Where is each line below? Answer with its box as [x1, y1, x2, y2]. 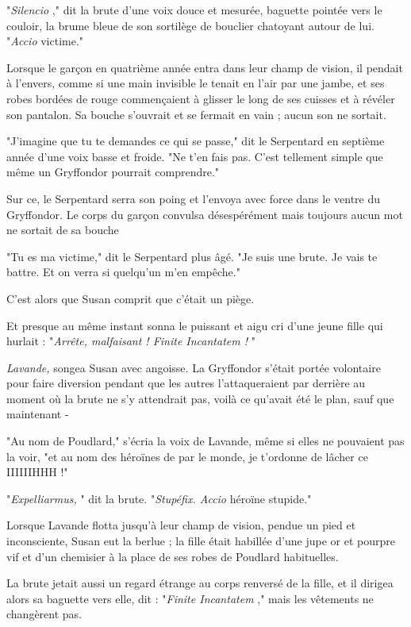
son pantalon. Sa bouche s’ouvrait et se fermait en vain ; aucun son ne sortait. [6, 106, 386, 122]
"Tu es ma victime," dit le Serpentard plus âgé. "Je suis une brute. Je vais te [6, 248, 378, 264]
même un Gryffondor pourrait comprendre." [6, 163, 220, 180]
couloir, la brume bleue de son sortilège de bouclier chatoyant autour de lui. [6, 17, 375, 33]
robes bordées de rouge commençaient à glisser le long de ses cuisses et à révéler [6, 90, 395, 106]
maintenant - [6, 406, 69, 422]
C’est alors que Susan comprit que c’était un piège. [6, 290, 255, 306]
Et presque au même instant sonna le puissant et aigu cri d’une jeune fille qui [6, 317, 383, 333]
